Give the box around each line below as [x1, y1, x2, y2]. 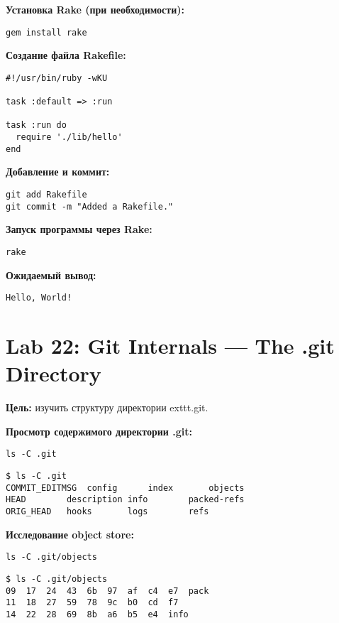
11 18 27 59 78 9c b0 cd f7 [6, 597, 179, 608]
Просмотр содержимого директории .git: [6, 423, 192, 438]
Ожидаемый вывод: [6, 267, 96, 282]
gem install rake [6, 27, 87, 38]
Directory [6, 359, 101, 388]
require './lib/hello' [16, 132, 123, 143]
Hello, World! [6, 293, 72, 303]
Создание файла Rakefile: [6, 48, 126, 63]
